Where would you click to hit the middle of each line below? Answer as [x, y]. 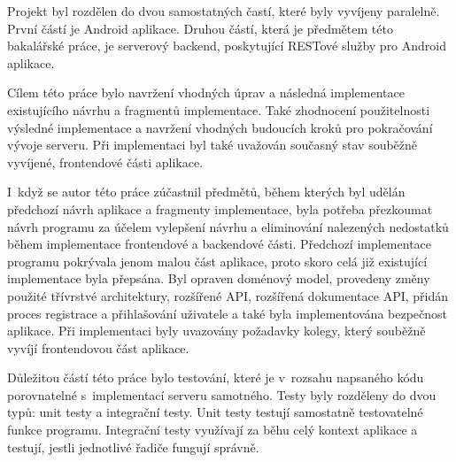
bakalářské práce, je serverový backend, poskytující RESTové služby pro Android [227, 46]
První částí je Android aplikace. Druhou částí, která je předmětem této [200, 28]
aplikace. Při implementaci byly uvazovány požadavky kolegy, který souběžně [216, 331]
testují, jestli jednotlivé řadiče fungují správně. [133, 447]
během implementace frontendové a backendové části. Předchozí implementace [220, 244]
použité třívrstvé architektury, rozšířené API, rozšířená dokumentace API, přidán [228, 295]
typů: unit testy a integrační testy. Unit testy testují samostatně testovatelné [215, 412]
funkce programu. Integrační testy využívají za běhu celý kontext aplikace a [213, 430]
